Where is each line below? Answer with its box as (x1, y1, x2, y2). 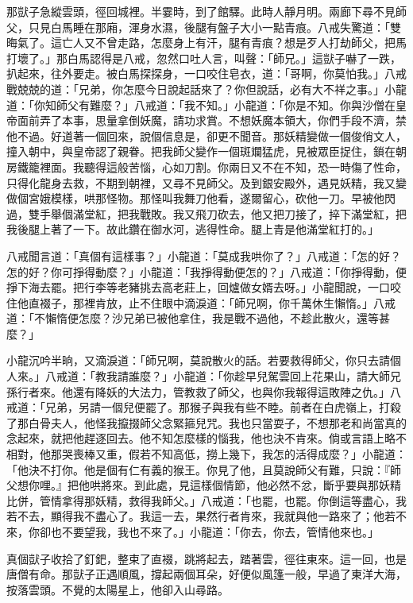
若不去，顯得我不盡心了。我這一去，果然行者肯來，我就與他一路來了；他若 (6, 508, 396, 524)
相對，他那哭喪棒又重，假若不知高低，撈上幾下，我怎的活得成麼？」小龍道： (6, 446, 407, 462)
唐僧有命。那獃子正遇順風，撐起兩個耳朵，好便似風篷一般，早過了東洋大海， (6, 566, 407, 582)
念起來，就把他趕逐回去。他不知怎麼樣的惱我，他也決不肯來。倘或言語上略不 (6, 430, 407, 446)
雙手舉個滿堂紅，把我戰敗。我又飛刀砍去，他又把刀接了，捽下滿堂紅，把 (28, 205, 407, 222)
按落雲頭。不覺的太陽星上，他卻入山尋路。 (6, 581, 229, 597)
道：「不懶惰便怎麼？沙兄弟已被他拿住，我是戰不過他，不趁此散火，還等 (6, 310, 379, 327)
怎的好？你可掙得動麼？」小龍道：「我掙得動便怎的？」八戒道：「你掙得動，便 (6, 263, 407, 280)
